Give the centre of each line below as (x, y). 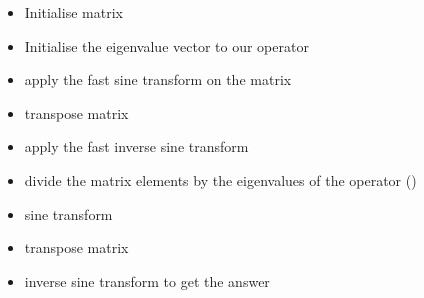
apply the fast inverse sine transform (136, 146)
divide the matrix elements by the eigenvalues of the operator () (220, 179)
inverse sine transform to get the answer (147, 280)
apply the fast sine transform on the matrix (158, 79)
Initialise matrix (73, 12)
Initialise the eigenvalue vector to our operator (166, 45)
